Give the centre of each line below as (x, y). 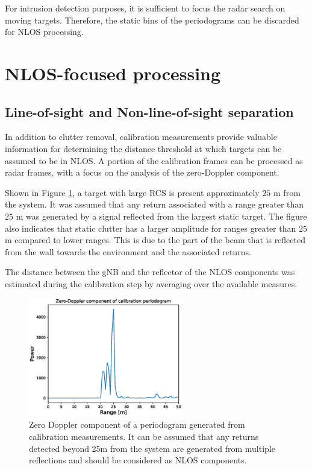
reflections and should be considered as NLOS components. (138, 460)
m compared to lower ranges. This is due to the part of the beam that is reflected (155, 240)
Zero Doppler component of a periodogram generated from (137, 424)
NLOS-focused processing (113, 73)
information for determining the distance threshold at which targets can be (143, 148)
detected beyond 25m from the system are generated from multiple (152, 448)
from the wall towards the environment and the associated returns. (128, 251)
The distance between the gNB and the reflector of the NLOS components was (150, 272)
